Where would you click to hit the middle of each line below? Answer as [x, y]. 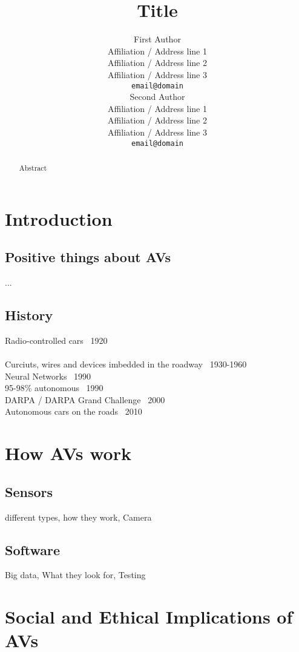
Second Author [157, 97]
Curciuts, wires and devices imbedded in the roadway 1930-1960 [126, 364]
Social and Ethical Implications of [149, 617]
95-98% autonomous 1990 [54, 388]
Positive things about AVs [88, 257]
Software [33, 549]
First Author [157, 39]
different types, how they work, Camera [78, 517]
